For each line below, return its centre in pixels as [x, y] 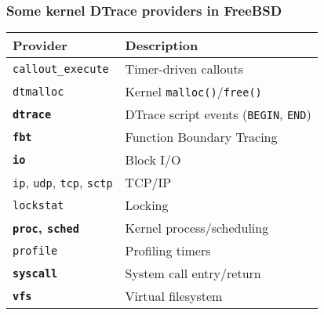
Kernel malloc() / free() [193, 92]
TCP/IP [148, 183]
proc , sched [46, 228]
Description [162, 45]
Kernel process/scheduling [197, 228]
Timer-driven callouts [184, 69]
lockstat [38, 205]
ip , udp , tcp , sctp [63, 183]
